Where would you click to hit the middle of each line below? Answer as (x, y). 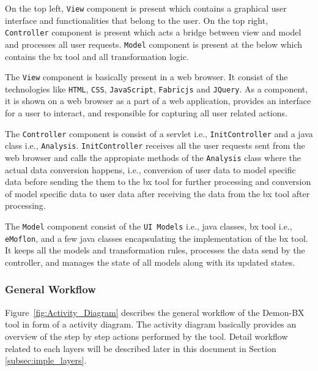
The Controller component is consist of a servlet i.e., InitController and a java (159, 133)
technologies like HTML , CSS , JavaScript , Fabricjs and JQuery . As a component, (157, 88)
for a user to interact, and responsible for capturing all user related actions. (146, 113)
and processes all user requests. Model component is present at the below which (154, 44)
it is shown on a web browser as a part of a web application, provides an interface (158, 101)
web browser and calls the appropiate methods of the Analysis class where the (153, 157)
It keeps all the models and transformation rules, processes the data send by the (155, 250)
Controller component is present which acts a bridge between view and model (153, 32)
